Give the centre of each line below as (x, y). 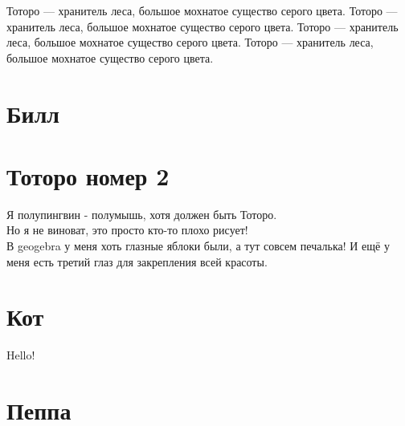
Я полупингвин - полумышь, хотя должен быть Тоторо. (142, 214)
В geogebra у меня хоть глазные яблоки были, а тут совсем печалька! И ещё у (198, 246)
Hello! (21, 355)
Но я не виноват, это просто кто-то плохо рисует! (127, 230)
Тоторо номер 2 (88, 175)
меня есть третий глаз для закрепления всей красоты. (137, 261)
